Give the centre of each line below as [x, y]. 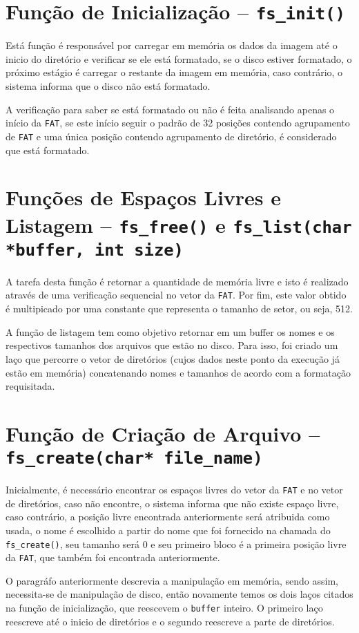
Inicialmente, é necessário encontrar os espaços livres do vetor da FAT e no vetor [174, 490]
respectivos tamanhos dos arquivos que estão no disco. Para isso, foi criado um [172, 345]
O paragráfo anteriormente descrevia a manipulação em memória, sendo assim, [172, 580]
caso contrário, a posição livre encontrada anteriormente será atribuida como [168, 517]
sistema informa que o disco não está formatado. [108, 86]
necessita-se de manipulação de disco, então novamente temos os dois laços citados [179, 594]
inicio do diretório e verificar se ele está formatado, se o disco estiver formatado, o [179, 58]
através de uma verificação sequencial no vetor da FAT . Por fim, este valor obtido [176, 295]
